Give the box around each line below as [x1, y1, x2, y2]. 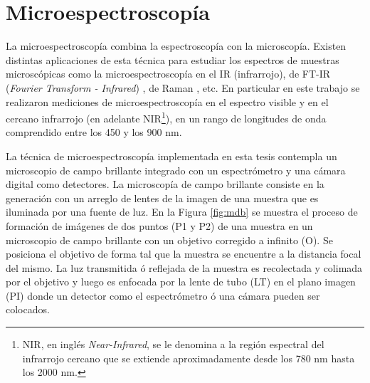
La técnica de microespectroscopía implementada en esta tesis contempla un [6, 148, 337, 163]
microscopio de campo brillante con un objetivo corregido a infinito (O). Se [6, 232, 333, 247]
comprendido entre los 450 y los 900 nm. [6, 125, 182, 140]
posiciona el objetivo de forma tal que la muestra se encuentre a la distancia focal [6, 246, 361, 261]
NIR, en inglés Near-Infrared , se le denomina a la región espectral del [22, 337, 324, 352]
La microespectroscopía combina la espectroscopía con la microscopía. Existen [6, 38, 347, 53]
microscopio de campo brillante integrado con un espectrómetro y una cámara [6, 162, 346, 177]
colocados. [6, 302, 50, 317]
